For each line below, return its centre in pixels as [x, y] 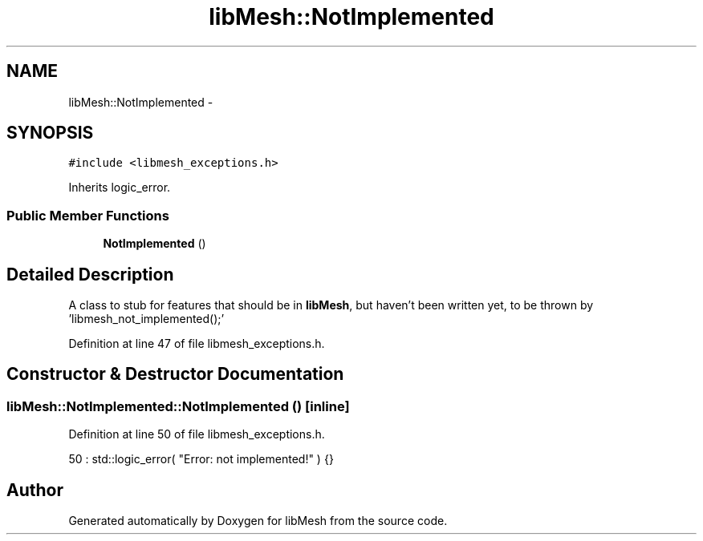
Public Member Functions [88, 215]
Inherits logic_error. [120, 188]
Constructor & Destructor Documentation [175, 374]
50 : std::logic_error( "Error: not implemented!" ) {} [201, 459]
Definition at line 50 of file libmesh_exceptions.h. [197, 434]
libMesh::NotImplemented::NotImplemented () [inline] [178, 406]
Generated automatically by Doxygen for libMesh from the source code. [258, 521]
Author [35, 490]
